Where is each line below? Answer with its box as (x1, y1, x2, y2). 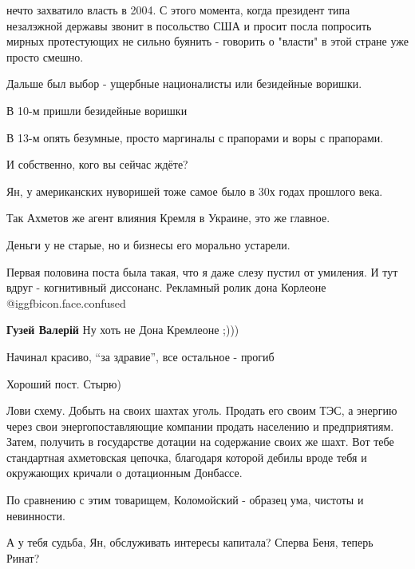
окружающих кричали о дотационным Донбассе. (6, 464, 243, 481)
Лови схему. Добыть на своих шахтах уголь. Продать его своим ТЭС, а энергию (6, 402, 397, 419)
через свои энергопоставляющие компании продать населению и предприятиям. (6, 417, 394, 434)
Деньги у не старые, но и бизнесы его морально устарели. (6, 236, 290, 253)
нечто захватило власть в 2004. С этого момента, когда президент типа (6, 2, 350, 18)
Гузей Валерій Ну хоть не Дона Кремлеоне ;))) (6, 321, 239, 338)
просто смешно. (6, 48, 84, 65)
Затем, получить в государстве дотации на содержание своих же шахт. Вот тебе (6, 433, 394, 450)
